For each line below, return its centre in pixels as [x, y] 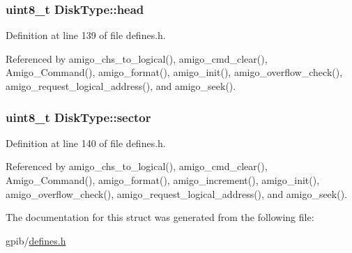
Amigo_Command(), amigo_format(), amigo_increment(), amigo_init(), [163, 180]
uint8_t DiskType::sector [78, 117]
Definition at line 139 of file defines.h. [86, 35]
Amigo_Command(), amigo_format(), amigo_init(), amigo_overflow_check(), [174, 72]
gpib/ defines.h [36, 240]
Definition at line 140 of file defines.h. [86, 143]
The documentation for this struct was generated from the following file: [160, 217]
